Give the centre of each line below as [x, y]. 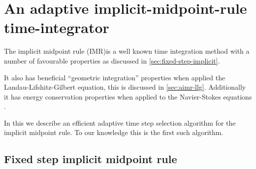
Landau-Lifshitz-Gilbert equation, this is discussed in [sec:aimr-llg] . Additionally [125, 87]
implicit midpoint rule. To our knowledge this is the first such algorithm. [114, 132]
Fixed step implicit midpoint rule [91, 159]
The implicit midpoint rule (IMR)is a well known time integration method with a [127, 51]
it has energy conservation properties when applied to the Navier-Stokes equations [128, 96]
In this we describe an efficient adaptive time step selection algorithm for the [120, 122]
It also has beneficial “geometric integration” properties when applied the [115, 77]
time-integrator [57, 27]
